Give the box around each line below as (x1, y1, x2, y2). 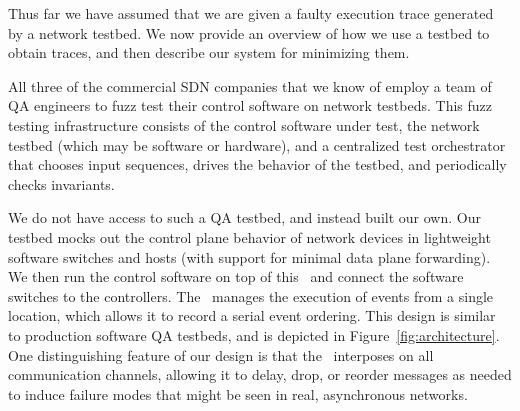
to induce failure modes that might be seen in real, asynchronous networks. (8, 383, 468, 404)
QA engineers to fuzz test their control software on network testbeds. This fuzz (8, 95, 492, 116)
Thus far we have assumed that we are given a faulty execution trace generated (8, 3, 494, 23)
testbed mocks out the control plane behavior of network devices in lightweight (8, 226, 491, 247)
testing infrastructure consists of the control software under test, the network (8, 114, 480, 135)
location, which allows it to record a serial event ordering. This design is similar (8, 305, 496, 326)
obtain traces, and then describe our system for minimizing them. (8, 42, 410, 63)
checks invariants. (8, 173, 115, 194)
